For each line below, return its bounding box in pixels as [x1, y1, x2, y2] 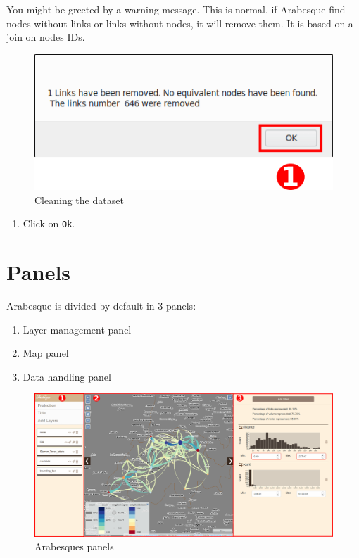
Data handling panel [23, 369, 111, 383]
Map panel [23, 345, 69, 360]
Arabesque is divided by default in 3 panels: [6, 298, 196, 312]
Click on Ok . [23, 216, 75, 231]
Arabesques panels [34, 539, 114, 554]
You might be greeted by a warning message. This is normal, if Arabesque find [6, 2, 346, 16]
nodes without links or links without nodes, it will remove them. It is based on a [6, 15, 353, 30]
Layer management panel [23, 322, 132, 336]
